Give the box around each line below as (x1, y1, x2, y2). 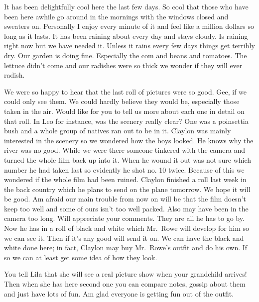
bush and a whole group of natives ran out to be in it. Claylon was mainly (4, 125, 231, 136)
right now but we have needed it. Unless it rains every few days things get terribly (4, 40, 255, 51)
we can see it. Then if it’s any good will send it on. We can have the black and (4, 232, 244, 243)
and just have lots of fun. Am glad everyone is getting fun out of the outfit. (4, 288, 234, 299)
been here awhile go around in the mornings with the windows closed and (4, 11, 229, 21)
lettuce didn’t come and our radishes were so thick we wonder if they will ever (4, 60, 243, 70)
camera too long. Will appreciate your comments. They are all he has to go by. (4, 213, 245, 223)
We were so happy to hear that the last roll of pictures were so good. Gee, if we (4, 86, 247, 97)
